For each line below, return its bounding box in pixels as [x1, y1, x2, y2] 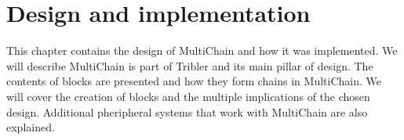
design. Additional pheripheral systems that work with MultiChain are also [6, 103, 368, 120]
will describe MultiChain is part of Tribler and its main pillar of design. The [6, 57, 373, 74]
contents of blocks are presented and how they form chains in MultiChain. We [6, 73, 381, 89]
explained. [6, 119, 55, 135]
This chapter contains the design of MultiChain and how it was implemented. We [6, 42, 398, 59]
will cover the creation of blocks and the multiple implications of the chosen [6, 88, 370, 104]
